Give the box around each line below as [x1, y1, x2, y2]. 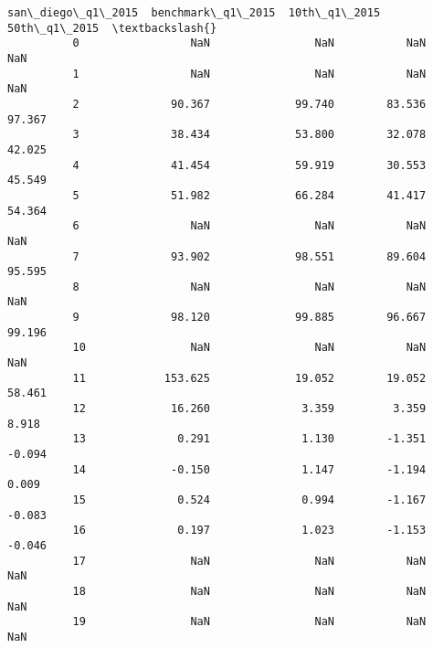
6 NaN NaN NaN [72, 219, 427, 233]
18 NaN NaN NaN [72, 584, 427, 598]
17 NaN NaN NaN [72, 554, 427, 568]
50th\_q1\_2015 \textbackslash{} [7, 21, 217, 35]
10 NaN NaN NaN [72, 341, 427, 355]
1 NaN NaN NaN [72, 67, 427, 80]
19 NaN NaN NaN [72, 615, 427, 629]
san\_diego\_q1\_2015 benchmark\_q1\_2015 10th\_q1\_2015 [7, 6, 381, 19]
